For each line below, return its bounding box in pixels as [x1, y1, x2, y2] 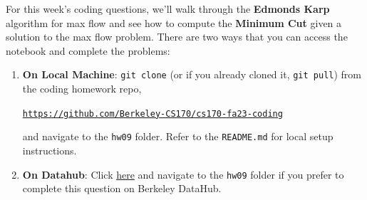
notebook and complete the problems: [6, 43, 170, 58]
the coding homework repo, [22, 81, 142, 96]
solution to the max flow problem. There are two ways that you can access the [6, 29, 348, 44]
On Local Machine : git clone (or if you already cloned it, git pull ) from [22, 67, 362, 82]
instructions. [22, 142, 77, 157]
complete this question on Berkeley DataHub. [22, 181, 222, 196]
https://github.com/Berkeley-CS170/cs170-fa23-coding [22, 108, 283, 119]
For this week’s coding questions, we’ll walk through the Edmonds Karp [6, 1, 330, 16]
